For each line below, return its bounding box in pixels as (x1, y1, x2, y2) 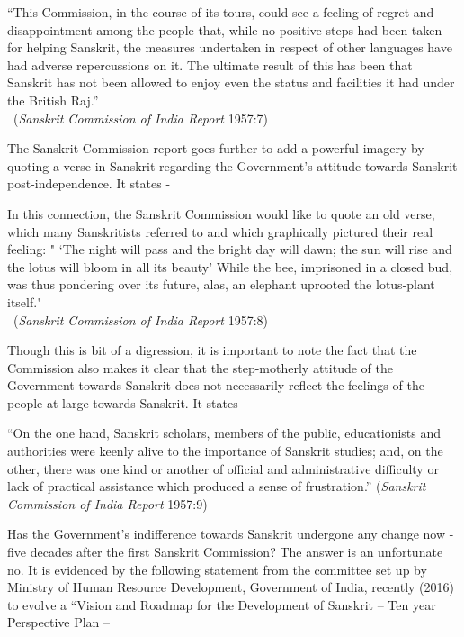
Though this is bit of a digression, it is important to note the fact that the (7, 341, 417, 359)
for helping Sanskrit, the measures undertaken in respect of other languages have (7, 38, 452, 57)
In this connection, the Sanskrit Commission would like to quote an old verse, (7, 204, 435, 223)
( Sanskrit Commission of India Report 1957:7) (13, 108, 268, 127)
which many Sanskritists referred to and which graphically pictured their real (7, 222, 433, 241)
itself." (7, 292, 42, 311)
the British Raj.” (7, 90, 99, 109)
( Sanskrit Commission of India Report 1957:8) (13, 310, 268, 329)
